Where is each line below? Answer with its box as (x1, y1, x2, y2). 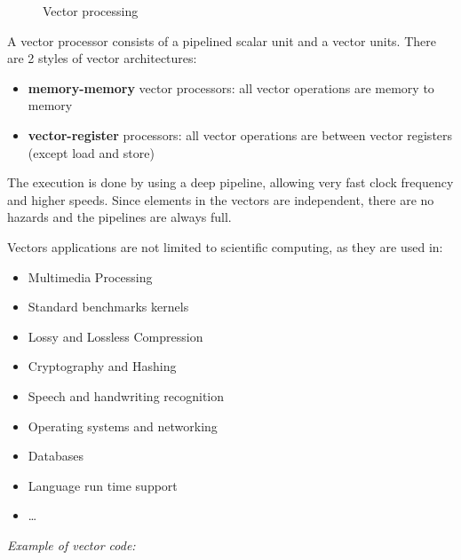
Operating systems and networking (28, 416, 218, 435)
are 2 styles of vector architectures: (7, 49, 197, 67)
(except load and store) (28, 143, 155, 162)
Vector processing (43, 2, 139, 20)
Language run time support (28, 476, 178, 494)
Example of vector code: (7, 535, 136, 554)
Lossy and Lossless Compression (28, 327, 203, 345)
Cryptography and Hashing (28, 357, 177, 375)
